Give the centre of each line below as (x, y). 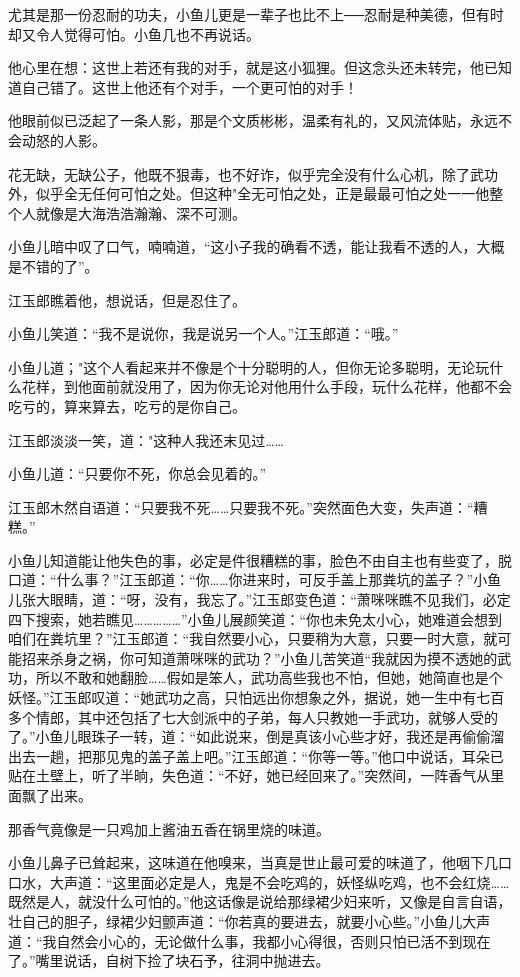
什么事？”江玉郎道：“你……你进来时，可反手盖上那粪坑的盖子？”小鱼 (279, 579)
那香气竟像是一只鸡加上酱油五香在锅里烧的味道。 (169, 828)
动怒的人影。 (63, 139)
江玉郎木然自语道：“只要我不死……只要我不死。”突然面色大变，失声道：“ (241, 506)
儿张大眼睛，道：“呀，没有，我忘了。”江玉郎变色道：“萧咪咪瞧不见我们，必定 (259, 599)
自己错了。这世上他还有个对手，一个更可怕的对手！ (189, 86)
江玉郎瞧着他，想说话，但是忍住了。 (127, 299)
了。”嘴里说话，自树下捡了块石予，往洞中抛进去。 (169, 960)
